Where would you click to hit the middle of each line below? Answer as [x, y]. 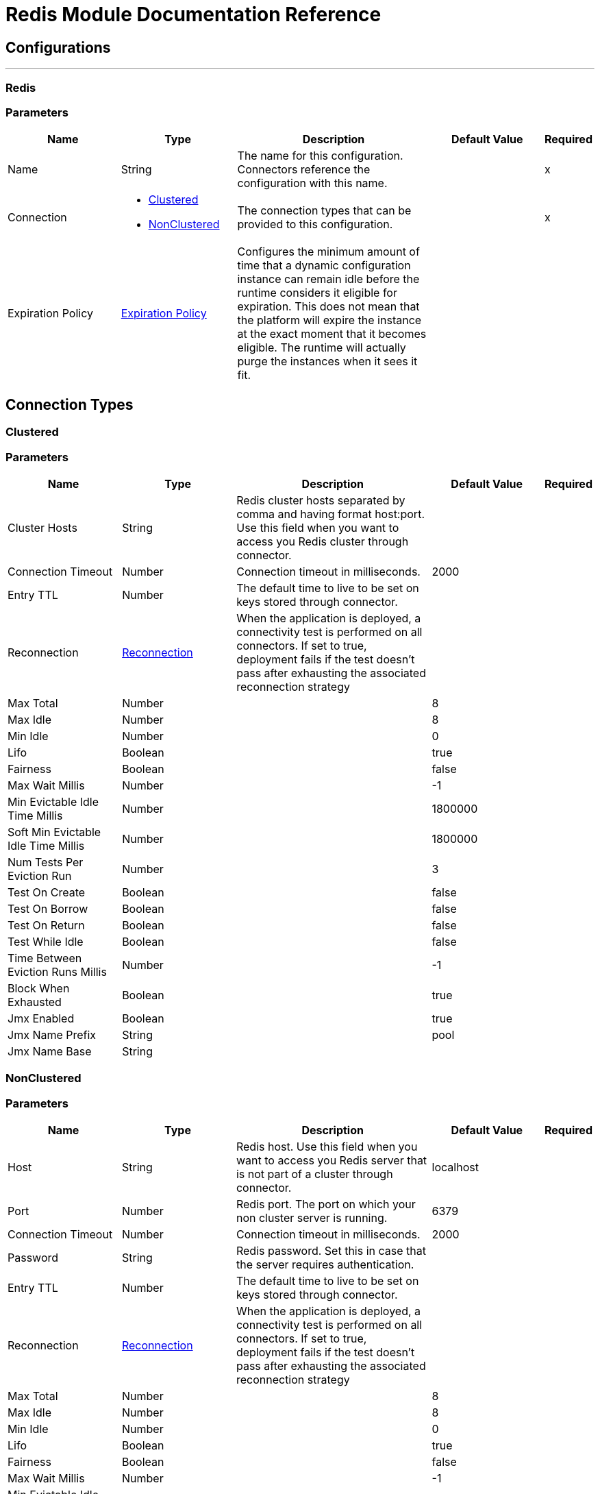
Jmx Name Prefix [52, 1034]
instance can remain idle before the [328, 279]
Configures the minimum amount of [328, 252]
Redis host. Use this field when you [327, 1147]
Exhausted [35, 1002]
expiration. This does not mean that [328, 307]
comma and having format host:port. [330, 514]
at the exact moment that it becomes [332, 334]
